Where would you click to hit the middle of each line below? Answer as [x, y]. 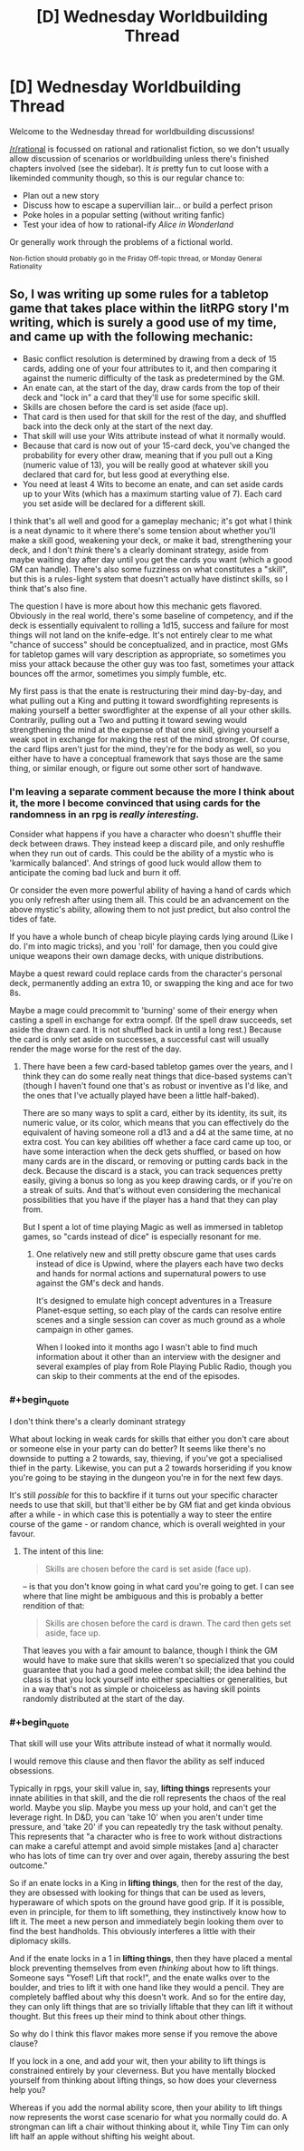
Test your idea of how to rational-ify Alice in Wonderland [128, 224]
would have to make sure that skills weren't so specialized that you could [158, 1660]
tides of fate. [33, 919]
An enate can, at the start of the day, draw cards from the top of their [151, 387]
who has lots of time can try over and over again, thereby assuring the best [149, 1856]
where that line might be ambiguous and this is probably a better [143, 1596]
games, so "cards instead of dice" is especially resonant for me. [142, 1237]
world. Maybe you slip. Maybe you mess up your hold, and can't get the [143, 1808]
